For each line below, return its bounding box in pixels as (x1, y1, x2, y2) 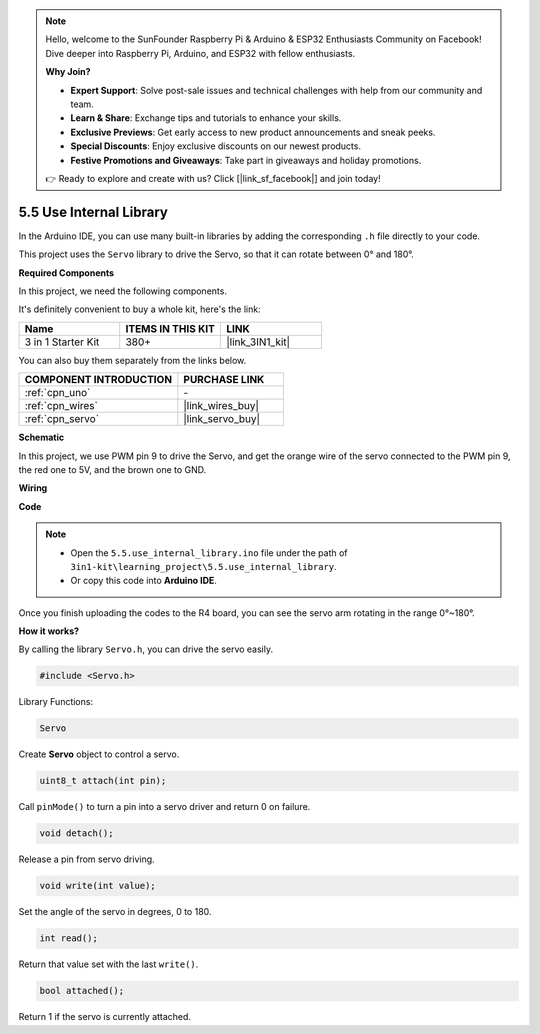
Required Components (18, 266, 115, 279)
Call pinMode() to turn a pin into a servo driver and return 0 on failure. (18, 801, 311, 813)
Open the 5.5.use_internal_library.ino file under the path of (70, 546, 349, 559)
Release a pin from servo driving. (18, 853, 155, 865)
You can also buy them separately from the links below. (18, 354, 247, 366)
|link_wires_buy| (183, 399, 260, 413)
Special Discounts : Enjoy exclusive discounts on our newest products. (70, 140, 362, 152)
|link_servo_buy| (183, 412, 260, 426)
